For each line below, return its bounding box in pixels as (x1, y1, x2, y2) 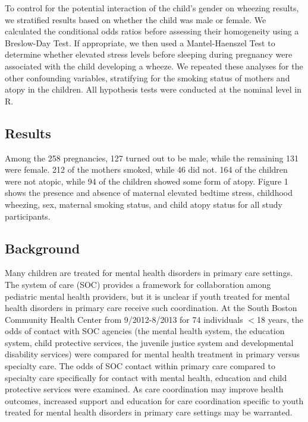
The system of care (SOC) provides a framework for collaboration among (5, 278, 271, 290)
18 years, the (257, 313, 303, 325)
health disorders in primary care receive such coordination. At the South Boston (5, 302, 297, 314)
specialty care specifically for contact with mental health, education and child (5, 371, 287, 383)
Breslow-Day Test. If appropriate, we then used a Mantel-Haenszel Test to (5, 36, 275, 49)
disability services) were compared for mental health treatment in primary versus (5, 348, 300, 360)
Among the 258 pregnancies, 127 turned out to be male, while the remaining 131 (5, 151, 299, 164)
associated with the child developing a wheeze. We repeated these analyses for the (5, 59, 303, 72)
